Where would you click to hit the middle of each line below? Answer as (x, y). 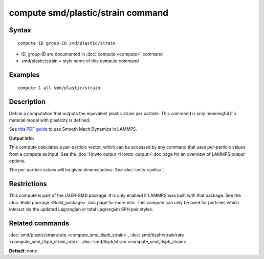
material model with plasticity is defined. (50, 120)
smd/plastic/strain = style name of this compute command (80, 61)
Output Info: (22, 138)
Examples (24, 75)
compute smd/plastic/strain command (89, 13)
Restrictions (28, 184)
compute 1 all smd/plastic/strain (59, 88)
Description (27, 102)
